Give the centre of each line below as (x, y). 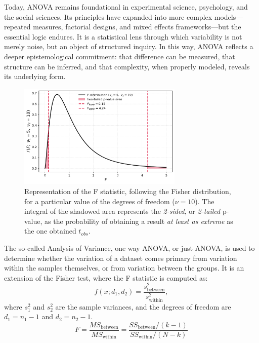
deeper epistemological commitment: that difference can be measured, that (120, 56)
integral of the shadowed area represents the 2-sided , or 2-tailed (122, 211)
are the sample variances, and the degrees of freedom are (143, 306)
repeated (17, 27)
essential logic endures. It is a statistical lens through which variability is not (123, 36)
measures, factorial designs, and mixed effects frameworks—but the (137, 27)
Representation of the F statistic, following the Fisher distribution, (128, 191)
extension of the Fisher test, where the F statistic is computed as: (106, 277)
